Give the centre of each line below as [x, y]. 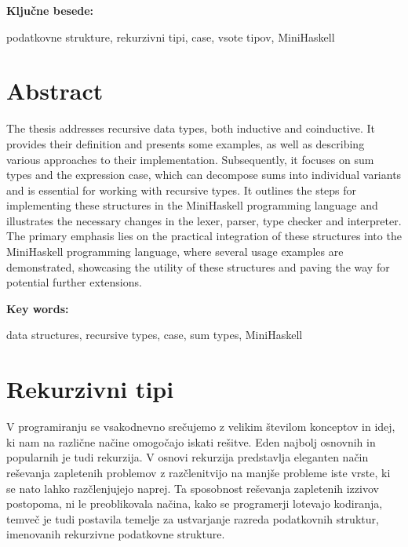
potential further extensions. [74, 282]
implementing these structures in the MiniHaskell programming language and [192, 205]
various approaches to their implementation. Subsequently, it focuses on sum [190, 159]
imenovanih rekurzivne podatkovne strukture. [116, 534]
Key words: [38, 308]
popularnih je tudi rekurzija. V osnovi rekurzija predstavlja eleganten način [188, 457]
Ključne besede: [50, 10]
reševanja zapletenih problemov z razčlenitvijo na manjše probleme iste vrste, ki [199, 472]
